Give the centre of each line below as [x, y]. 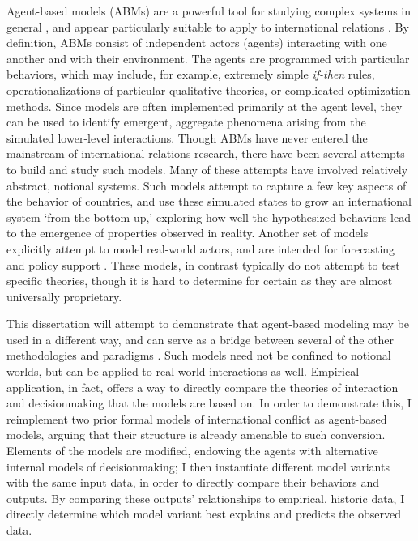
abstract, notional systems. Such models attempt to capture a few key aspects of [207, 185]
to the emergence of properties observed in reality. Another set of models [188, 233]
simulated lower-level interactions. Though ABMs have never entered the [187, 137]
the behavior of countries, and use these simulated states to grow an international [209, 201]
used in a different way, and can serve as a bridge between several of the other [200, 339]
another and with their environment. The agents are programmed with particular [208, 58]
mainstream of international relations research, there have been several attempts [206, 153]
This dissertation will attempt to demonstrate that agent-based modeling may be [208, 324]
